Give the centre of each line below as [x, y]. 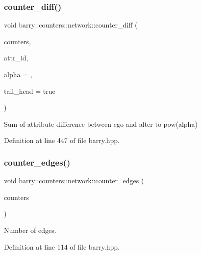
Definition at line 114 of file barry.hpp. [62, 246]
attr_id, [16, 58]
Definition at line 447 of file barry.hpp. [62, 140]
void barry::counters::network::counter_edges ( [74, 181]
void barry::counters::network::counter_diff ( [71, 25]
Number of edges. [30, 230]
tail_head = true [30, 91]
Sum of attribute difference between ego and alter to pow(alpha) [101, 124]
